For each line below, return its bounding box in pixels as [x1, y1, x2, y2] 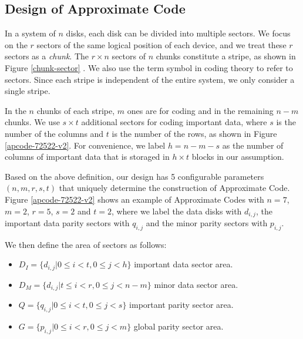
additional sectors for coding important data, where [81, 116, 267, 128]
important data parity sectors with [5, 216, 130, 229]
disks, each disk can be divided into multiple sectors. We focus [66, 27, 291, 39]
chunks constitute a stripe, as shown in [156, 50, 296, 62]
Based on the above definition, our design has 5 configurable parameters [5, 170, 264, 182]
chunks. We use [5, 116, 60, 128]
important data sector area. [134, 258, 233, 270]
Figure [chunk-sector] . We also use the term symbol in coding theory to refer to [5, 61, 293, 73]
